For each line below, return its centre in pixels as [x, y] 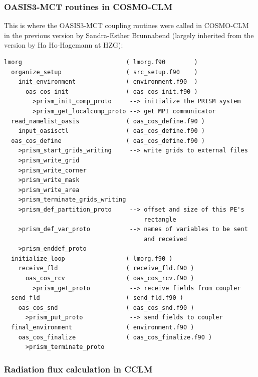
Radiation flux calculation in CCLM [78, 369]
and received [166, 239]
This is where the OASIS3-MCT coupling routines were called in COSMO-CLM [126, 25]
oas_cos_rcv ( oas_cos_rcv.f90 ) [110, 278]
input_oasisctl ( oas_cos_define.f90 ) [111, 131]
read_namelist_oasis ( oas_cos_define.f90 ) [108, 121]
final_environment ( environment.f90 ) [103, 328]
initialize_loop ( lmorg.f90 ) [92, 258]
